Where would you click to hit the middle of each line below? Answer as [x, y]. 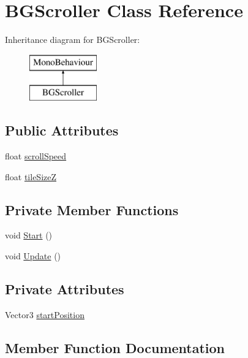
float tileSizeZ [31, 176]
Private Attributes [65, 289]
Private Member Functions [92, 209]
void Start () [29, 235]
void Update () [33, 256]
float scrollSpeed [36, 156]
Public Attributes [62, 130]
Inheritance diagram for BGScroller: [73, 40]
